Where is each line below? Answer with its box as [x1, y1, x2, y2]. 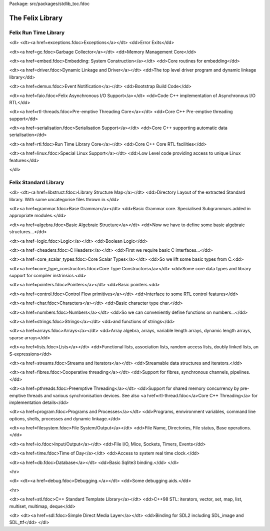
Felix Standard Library [9, 179, 64, 186]
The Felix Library [9, 14, 63, 22]
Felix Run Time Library [9, 29, 65, 36]
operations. [227, 425, 251, 431]
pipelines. [230, 369, 250, 375]
